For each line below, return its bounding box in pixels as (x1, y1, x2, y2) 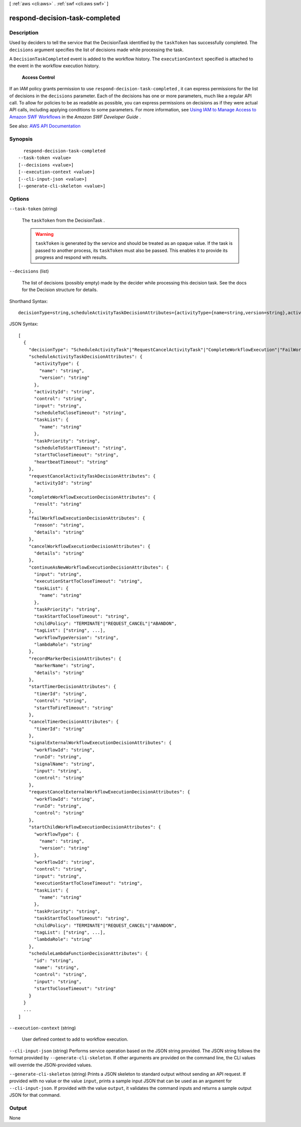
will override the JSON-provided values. (9, 1062, 92, 1068)
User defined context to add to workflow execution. (22, 1036, 128, 1042)
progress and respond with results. (35, 254, 108, 260)
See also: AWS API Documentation (9, 123, 81, 129)
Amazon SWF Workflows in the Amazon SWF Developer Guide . (9, 113, 141, 120)
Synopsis (9, 135, 33, 143)
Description (9, 29, 39, 36)
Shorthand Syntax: (9, 298, 48, 304)
